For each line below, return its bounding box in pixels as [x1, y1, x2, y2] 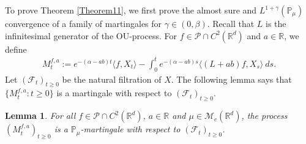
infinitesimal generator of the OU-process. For [5, 29, 177, 42]
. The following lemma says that [171, 72, 292, 85]
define [5, 42, 27, 55]
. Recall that [207, 17, 255, 29]
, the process [241, 109, 288, 122]
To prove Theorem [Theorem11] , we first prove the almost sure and [5, 4, 257, 16]
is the [266, 17, 286, 29]
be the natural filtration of [62, 72, 162, 85]
